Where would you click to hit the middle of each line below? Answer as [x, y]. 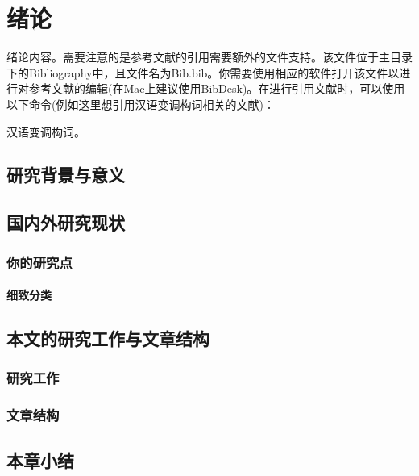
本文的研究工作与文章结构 [108, 338]
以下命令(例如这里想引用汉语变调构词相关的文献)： [141, 104]
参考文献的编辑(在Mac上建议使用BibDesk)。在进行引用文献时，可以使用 [217, 88]
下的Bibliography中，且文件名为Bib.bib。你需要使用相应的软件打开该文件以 [203, 72]
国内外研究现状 [66, 222]
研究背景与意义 [66, 175]
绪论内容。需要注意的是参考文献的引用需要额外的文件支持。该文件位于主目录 [209, 57]
